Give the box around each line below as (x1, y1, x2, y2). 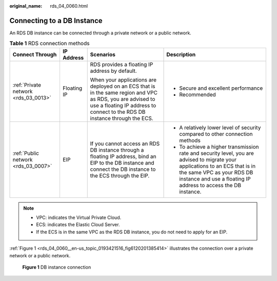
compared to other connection (179, 130, 253, 137)
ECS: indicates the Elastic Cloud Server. (36, 222, 120, 228)
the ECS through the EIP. (90, 172, 150, 179)
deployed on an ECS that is (90, 83, 155, 90)
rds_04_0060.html (50, 3, 88, 9)
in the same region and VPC (90, 89, 157, 96)
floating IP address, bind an (90, 153, 156, 160)
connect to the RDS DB (90, 108, 146, 115)
